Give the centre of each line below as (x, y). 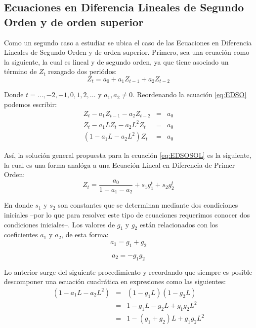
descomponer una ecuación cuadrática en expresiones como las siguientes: (115, 281)
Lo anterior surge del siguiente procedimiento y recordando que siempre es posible (128, 272)
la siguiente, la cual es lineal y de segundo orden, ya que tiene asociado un (116, 61)
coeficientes (21, 235)
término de (21, 71)
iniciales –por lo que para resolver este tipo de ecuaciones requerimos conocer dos (127, 215)
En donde (19, 205)
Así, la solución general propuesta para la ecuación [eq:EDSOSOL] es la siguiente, (128, 155)
